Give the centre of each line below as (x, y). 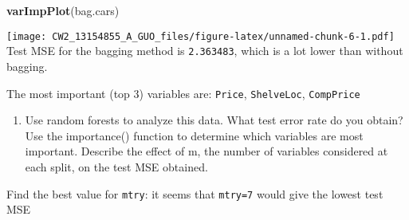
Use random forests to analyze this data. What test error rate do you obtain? (214, 120)
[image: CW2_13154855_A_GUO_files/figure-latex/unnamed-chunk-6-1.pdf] (201, 36)
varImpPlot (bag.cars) (63, 10)
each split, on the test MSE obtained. (116, 166)
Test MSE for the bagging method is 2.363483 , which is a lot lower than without (205, 51)
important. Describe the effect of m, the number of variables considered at (206, 151)
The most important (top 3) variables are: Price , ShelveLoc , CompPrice (183, 93)
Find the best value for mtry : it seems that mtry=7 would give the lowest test (195, 193)
